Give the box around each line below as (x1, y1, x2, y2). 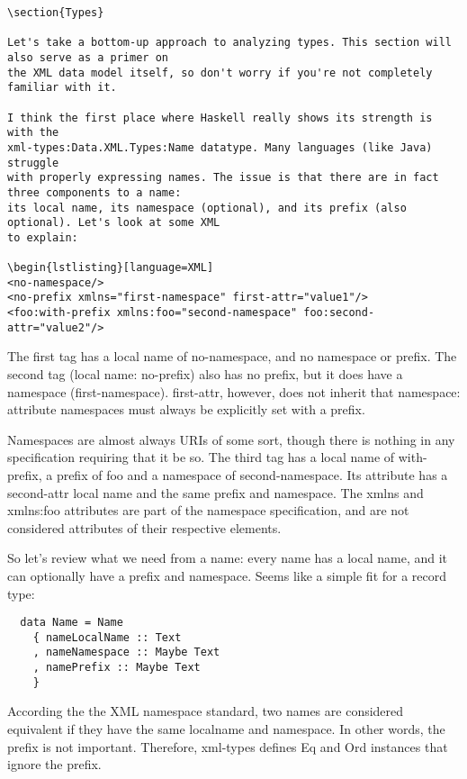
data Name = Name (20, 616, 123, 630)
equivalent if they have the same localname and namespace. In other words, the (7, 720, 445, 738)
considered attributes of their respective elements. (7, 518, 282, 537)
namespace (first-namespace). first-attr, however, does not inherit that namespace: (7, 382, 461, 401)
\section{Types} (7, 6, 104, 19)
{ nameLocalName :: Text (32, 630, 182, 644)
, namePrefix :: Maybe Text (32, 661, 201, 675)
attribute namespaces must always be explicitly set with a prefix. (7, 400, 365, 419)
